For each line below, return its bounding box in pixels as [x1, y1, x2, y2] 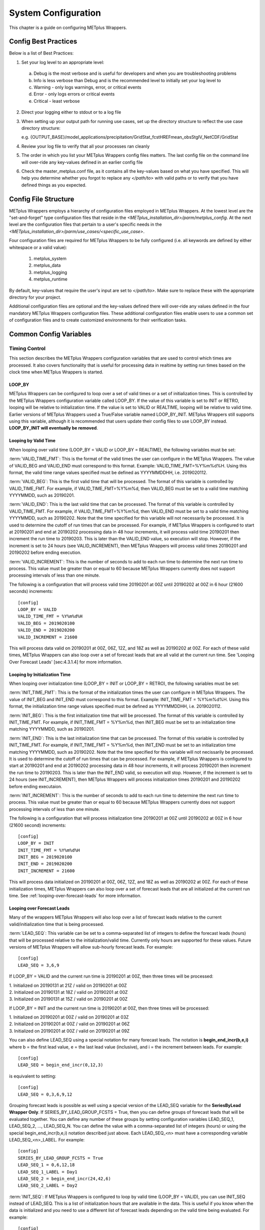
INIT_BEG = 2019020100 [18, 854, 73, 860]
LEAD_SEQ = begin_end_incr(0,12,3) [18, 1062, 104, 1068]
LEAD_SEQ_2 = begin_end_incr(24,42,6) [18, 1176, 111, 1181]
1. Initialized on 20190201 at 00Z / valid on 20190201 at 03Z [9, 1014, 129, 1020]
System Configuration [9, 7, 101, 18]
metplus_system [33, 255, 67, 261]
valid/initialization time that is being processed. [9, 921, 104, 927]
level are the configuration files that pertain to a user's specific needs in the [9, 221, 162, 227]
